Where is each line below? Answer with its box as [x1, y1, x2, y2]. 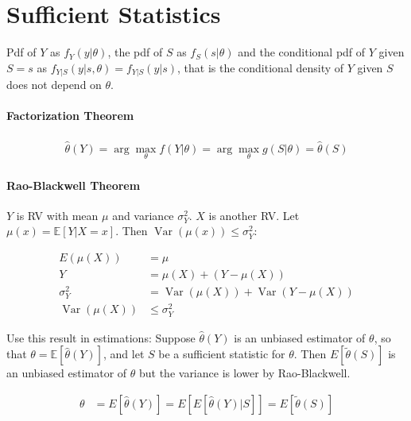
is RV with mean [16, 207, 99, 223]
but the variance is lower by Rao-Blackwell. [138, 365, 351, 381]
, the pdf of [107, 44, 163, 60]
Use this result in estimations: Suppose [6, 329, 196, 346]
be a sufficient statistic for [158, 346, 285, 362]
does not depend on [6, 76, 102, 93]
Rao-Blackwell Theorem [6, 176, 141, 193]
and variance [112, 207, 174, 223]
